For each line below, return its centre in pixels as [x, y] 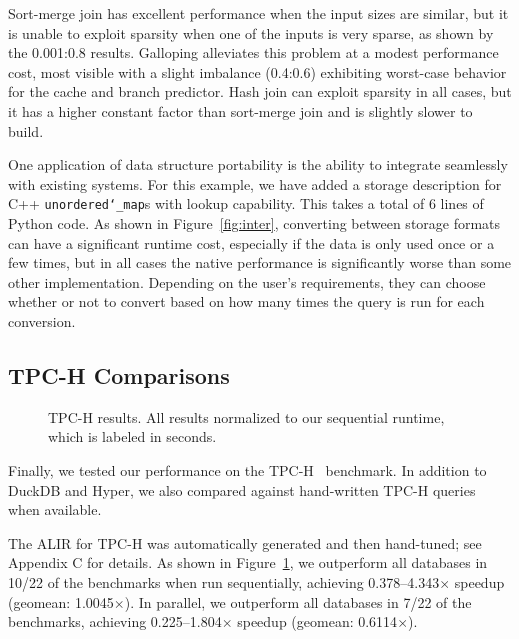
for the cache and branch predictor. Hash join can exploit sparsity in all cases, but [260, 91]
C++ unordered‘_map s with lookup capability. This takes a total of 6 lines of [246, 203]
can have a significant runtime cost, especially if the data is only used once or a [251, 242]
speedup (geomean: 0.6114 [317, 621]
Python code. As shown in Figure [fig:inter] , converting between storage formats [254, 223]
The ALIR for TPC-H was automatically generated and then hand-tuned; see [245, 542]
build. [26, 130]
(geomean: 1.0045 [61, 601]
